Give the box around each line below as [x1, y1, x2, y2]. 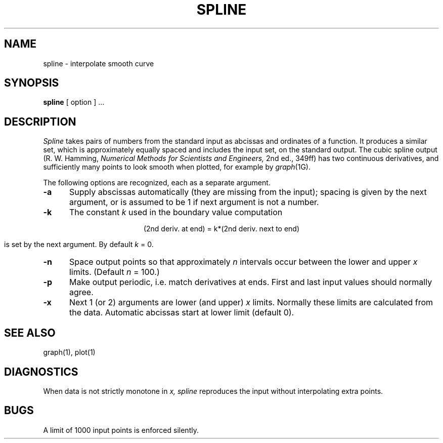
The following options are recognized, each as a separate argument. [43, 178, 271, 187]
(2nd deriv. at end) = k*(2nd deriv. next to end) [143, 224, 300, 233]
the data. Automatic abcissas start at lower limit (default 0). [69, 307, 294, 318]
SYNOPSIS [4, 76, 59, 90]
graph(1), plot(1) [43, 348, 96, 357]
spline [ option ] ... [43, 98, 105, 107]
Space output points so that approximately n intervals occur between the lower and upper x [69, 257, 418, 267]
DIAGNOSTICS [4, 365, 78, 378]
